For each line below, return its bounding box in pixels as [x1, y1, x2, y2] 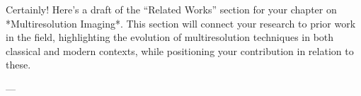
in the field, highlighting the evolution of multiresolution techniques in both [6, 30, 334, 44]
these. [6, 57, 31, 72]
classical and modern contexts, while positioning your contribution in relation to [6, 43, 354, 58]
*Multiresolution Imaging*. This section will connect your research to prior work [6, 16, 356, 30]
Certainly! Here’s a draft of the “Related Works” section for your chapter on [6, 2, 337, 16]
